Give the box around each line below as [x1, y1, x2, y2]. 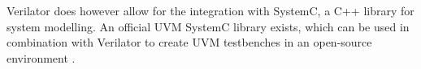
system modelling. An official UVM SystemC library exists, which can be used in [7, 18, 410, 34]
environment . [7, 49, 76, 66]
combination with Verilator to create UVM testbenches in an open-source [7, 34, 372, 51]
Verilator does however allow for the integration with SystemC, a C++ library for [7, 2, 414, 18]
